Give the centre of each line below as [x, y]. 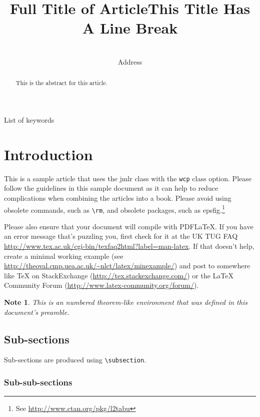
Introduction [48, 154]
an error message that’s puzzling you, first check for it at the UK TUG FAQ [121, 236]
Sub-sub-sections [38, 382]
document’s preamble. [37, 312]
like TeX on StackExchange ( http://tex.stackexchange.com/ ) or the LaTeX [119, 275]
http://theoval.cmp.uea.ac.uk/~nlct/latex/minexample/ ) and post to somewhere [127, 266]
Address [130, 61]
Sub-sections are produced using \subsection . [75, 360]
